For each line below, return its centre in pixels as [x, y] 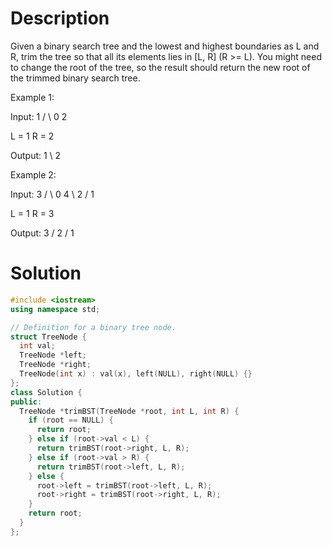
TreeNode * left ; [53, 355]
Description [60, 18]
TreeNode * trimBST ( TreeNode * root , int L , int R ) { [129, 411]
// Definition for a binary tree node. [93, 327]
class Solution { [46, 392]
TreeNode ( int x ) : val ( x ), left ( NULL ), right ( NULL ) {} [136, 374]
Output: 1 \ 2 [36, 155]
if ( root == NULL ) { [71, 420]
